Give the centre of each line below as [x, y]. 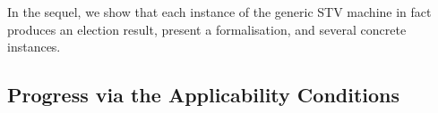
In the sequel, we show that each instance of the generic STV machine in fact [219, 12]
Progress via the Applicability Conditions [204, 95]
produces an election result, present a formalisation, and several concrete [207, 29]
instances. [34, 47]
